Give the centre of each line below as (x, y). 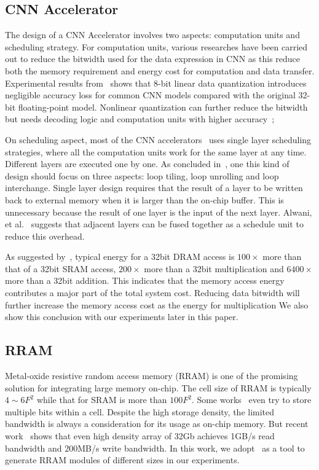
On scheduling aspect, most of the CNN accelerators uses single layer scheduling (158, 139)
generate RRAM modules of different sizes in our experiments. (122, 460)
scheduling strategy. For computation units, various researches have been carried (156, 46)
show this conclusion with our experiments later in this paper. (122, 317)
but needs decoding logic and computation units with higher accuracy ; (140, 119)
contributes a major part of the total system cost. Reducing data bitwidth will (152, 293)
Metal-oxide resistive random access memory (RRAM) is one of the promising (152, 376)
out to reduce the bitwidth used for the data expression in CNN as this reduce (153, 59)
